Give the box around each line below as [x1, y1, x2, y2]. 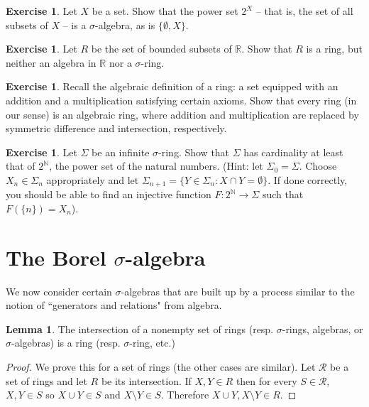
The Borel [6, 242, 106, 271]
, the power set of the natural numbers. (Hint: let [49, 158, 263, 173]
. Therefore [160, 387, 209, 402]
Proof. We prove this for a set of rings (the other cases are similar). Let [6, 359, 316, 374]
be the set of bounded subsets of [91, 41, 232, 56]
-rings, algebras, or [282, 321, 363, 336]
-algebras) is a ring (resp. [11, 335, 121, 350]
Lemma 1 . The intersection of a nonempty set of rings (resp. [6, 321, 274, 336]
